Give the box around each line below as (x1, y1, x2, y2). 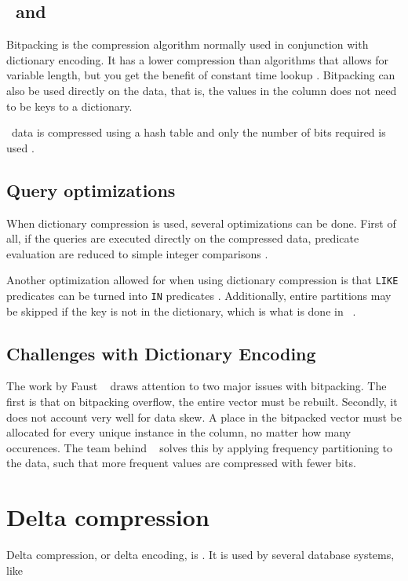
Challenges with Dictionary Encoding (6, 341, 316, 365)
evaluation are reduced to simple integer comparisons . (6, 245, 268, 261)
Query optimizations (6, 177, 176, 202)
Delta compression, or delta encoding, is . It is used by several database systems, (6, 546, 395, 563)
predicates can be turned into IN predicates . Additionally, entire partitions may (6, 287, 392, 303)
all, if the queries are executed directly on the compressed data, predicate (6, 230, 359, 247)
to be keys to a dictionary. (6, 97, 133, 114)
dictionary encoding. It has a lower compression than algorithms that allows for (6, 51, 389, 68)
